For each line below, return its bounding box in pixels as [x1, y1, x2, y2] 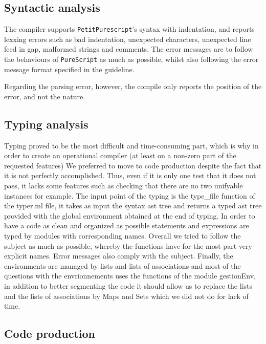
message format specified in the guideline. [4, 63, 135, 74]
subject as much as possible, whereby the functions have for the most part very [4, 240, 252, 251]
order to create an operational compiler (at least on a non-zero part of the [4, 150, 236, 161]
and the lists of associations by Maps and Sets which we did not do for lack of [4, 290, 249, 301]
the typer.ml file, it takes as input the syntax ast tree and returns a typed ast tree [4, 200, 262, 211]
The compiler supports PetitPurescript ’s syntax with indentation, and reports [4, 24, 255, 34]
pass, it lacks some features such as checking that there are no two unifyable [4, 180, 243, 191]
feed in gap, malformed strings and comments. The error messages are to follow [4, 44, 253, 54]
